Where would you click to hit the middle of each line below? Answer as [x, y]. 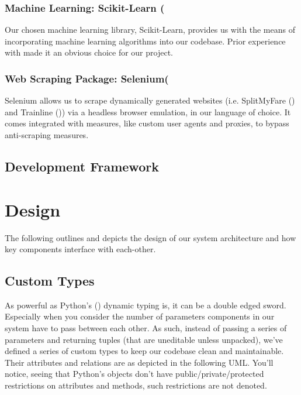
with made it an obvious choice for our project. [89, 52]
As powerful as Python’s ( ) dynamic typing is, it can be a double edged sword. [146, 305]
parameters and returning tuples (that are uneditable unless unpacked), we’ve [144, 339]
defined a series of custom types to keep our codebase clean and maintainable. [144, 351]
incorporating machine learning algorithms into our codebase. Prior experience [145, 41]
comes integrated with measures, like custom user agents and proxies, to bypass [147, 123]
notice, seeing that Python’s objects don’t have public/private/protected [134, 374]
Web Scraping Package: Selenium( [87, 78]
